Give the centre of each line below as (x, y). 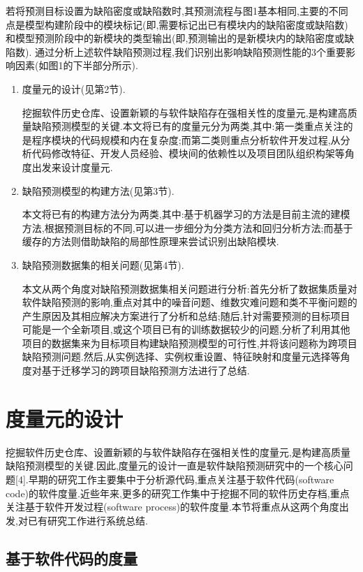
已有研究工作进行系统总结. (88, 520)
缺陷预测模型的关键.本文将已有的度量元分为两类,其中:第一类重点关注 (187, 126)
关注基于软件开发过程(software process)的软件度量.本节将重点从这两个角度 (172, 507)
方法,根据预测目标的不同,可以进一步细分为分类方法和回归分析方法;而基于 (187, 227)
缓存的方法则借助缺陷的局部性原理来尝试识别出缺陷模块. (150, 241)
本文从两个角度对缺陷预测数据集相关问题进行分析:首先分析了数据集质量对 (190, 288)
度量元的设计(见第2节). (74, 88)
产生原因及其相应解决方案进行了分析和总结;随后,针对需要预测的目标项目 (186, 315)
